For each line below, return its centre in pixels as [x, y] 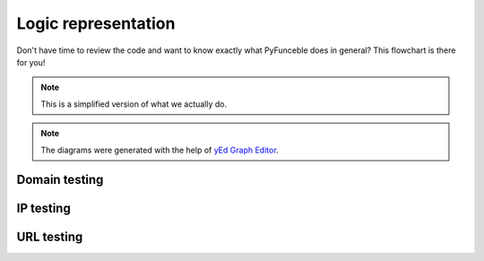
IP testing [43, 209]
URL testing [50, 237]
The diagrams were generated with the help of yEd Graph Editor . [160, 150]
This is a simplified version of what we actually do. [134, 104]
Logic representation [96, 23]
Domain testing [60, 180]
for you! [31, 62]
